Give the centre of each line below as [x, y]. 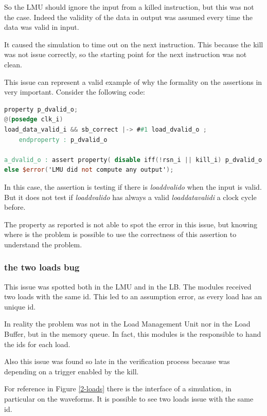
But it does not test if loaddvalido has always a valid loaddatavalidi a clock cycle [130, 197]
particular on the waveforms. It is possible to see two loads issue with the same [129, 399]
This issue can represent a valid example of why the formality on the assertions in [133, 82]
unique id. [20, 306]
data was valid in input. [42, 27]
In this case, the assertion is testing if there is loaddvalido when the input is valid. [133, 186]
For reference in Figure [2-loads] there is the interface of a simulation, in [118, 388]
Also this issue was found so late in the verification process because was [117, 361]
